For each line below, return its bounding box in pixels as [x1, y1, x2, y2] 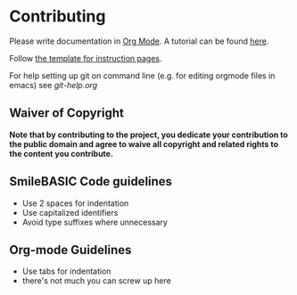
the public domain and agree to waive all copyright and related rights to [9, 138, 279, 149]
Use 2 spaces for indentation [21, 198, 129, 209]
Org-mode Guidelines [9, 242, 132, 258]
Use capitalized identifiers [21, 207, 119, 217]
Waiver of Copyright [9, 105, 125, 121]
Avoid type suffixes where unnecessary [21, 217, 168, 227]
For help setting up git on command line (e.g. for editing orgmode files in [9, 70, 276, 81]
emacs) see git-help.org [9, 79, 98, 90]
